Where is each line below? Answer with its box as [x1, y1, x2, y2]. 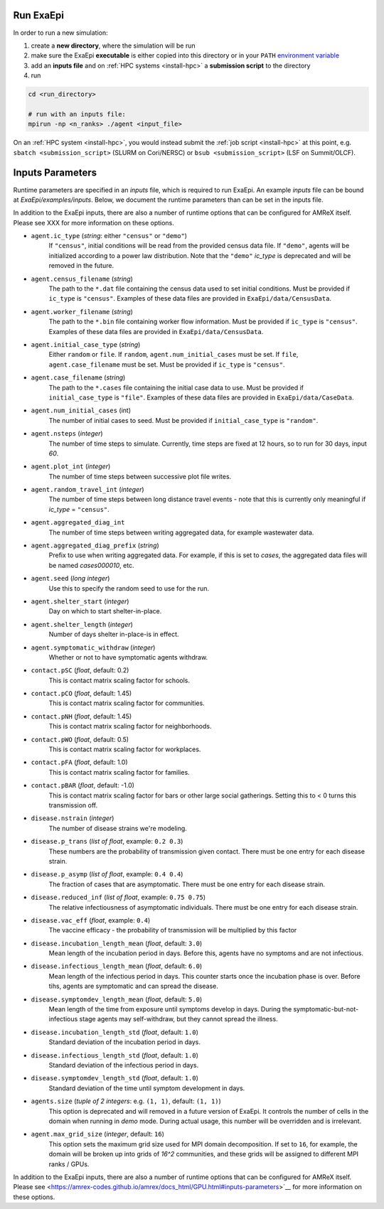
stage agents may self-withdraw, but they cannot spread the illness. [79, 1015, 278, 1023]
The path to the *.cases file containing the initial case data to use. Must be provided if [48, 383, 304, 392]
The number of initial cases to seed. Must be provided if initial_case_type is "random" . [48, 416, 319, 424]
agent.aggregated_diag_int [31, 519, 125, 527]
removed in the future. [48, 262, 114, 270]
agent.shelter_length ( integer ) [31, 620, 133, 628]
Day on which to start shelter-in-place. [48, 607, 162, 616]
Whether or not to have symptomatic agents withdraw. [48, 652, 208, 661]
